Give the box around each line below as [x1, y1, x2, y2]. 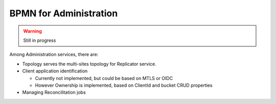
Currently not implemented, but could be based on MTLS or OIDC [35, 75, 173, 81]
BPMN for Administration [9, 8, 118, 19]
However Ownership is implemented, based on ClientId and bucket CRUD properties [35, 82, 213, 88]
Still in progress [23, 37, 56, 43]
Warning [23, 28, 42, 34]
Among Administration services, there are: [9, 51, 99, 58]
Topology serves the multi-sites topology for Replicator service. [22, 61, 157, 67]
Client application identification [22, 68, 88, 74]
